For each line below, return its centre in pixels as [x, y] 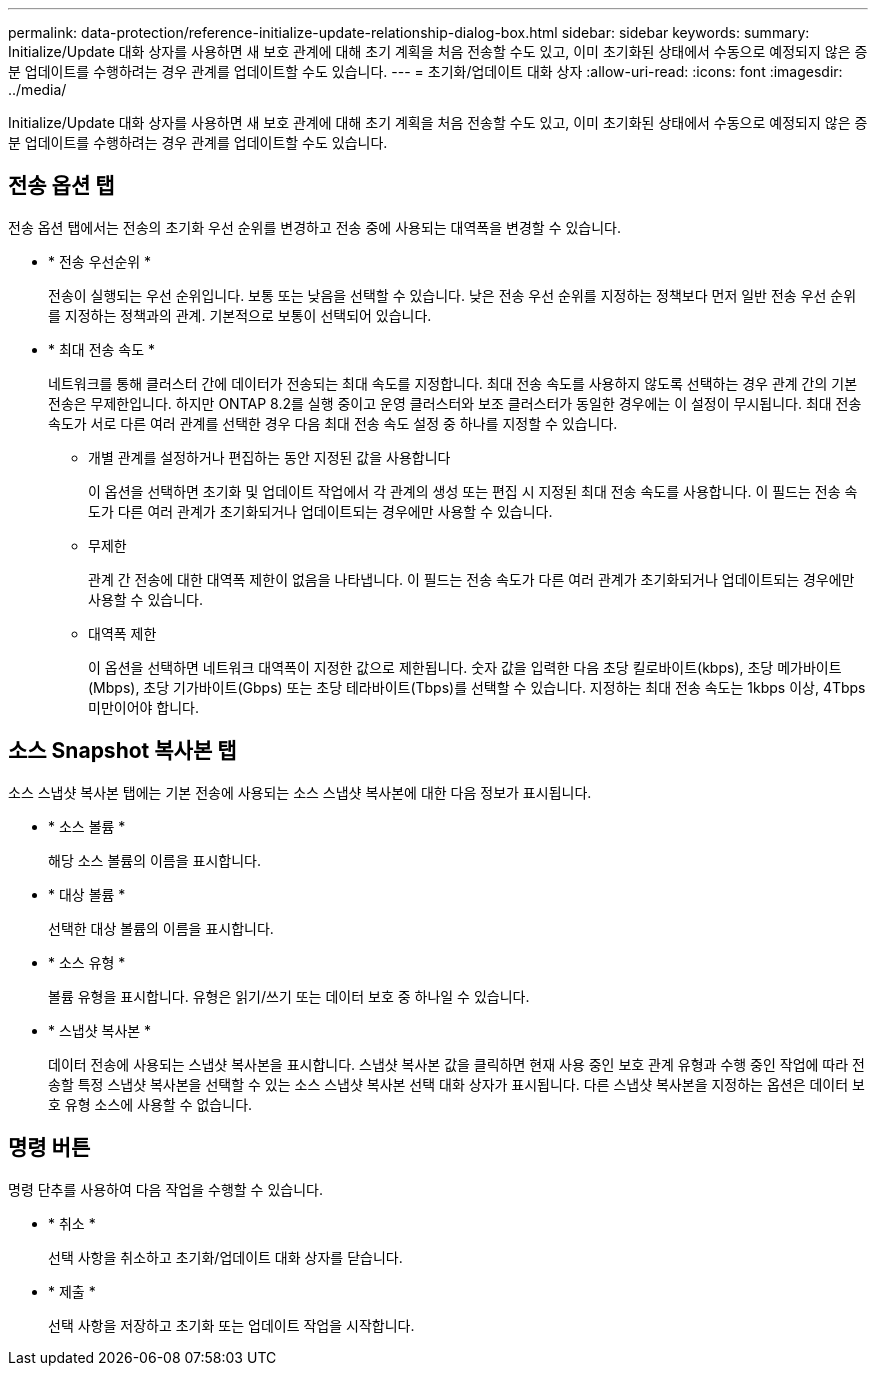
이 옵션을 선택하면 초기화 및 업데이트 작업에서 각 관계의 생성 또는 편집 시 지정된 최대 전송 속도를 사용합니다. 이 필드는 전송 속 [473, 491]
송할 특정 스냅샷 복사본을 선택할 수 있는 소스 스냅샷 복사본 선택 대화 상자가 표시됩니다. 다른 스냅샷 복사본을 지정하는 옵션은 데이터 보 [456, 1084]
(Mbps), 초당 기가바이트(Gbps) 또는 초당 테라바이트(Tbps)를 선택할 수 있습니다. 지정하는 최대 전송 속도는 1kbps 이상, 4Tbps [477, 687]
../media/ [37, 89]
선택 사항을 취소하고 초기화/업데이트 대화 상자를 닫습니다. [225, 1257]
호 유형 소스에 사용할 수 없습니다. [150, 1104]
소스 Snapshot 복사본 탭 [122, 751]
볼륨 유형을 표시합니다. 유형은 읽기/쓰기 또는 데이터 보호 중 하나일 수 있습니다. [289, 996]
